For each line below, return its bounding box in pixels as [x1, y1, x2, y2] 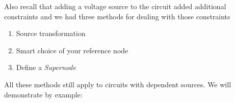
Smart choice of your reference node [16, 45, 128, 55]
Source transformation [16, 28, 86, 39]
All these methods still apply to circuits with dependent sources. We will [4, 79, 231, 89]
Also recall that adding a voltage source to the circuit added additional [4, 1, 226, 11]
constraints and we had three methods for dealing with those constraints [4, 11, 230, 21]
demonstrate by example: [4, 89, 83, 99]
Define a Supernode [16, 62, 76, 73]
